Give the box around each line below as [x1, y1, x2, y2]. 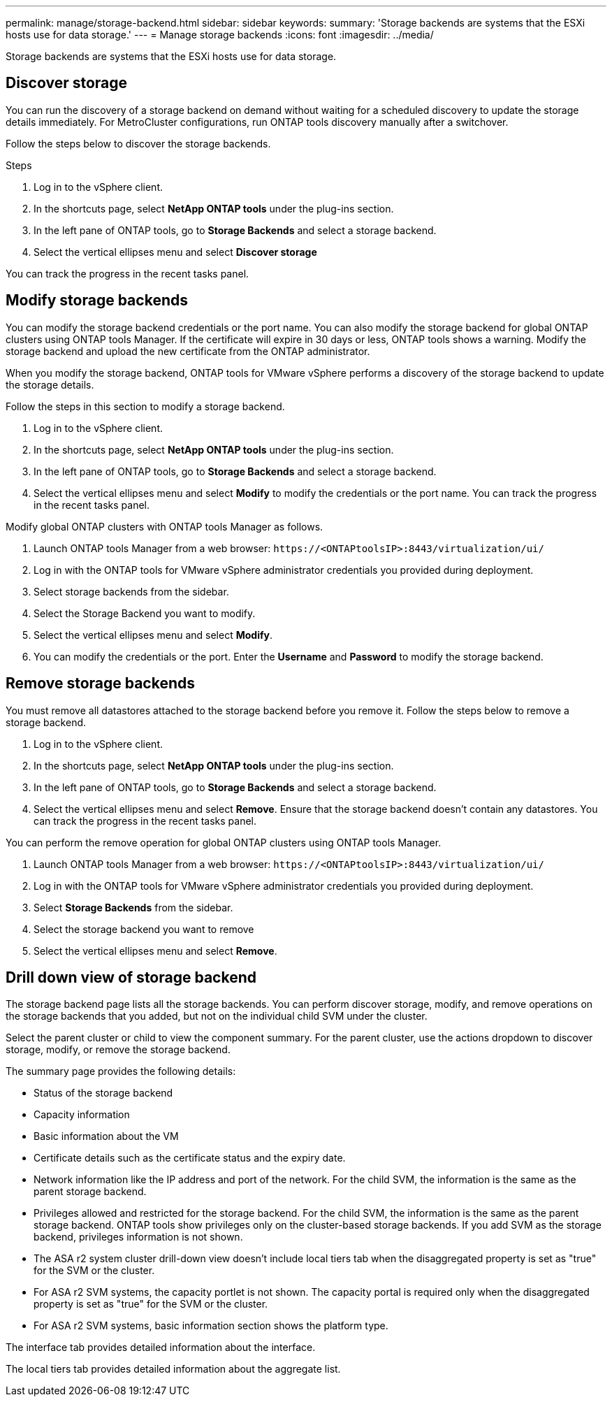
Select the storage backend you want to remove [34, 923, 254, 935]
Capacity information [34, 1108, 130, 1121]
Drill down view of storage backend [6, 968, 256, 986]
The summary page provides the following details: [6, 1065, 236, 1078]
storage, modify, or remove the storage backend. [6, 1043, 231, 1056]
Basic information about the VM [34, 1130, 179, 1143]
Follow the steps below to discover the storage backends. [6, 137, 271, 150]
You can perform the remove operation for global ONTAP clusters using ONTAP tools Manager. [6, 836, 442, 848]
